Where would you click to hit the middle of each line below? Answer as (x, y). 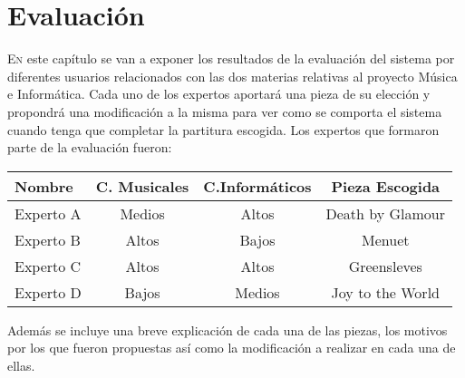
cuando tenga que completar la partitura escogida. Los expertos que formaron (223, 129)
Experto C (48, 266)
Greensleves (385, 266)
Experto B (48, 239)
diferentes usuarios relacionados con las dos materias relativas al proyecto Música (232, 76)
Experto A (48, 213)
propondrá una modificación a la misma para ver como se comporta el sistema (225, 111)
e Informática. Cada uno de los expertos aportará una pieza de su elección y (219, 94)
